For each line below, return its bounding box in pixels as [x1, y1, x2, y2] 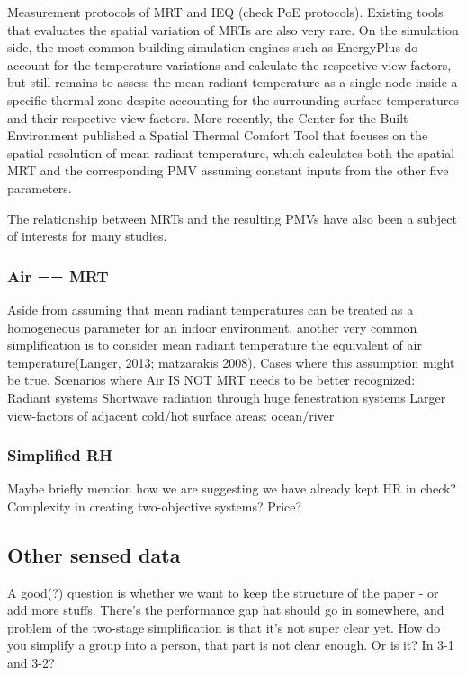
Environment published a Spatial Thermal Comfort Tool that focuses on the [7, 126, 428, 145]
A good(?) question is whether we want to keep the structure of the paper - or [7, 582, 439, 601]
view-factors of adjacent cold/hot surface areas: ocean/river [7, 405, 335, 424]
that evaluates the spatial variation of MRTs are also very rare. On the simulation [7, 20, 459, 39]
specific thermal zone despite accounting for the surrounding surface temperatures [7, 90, 459, 109]
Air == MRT [7, 264, 109, 287]
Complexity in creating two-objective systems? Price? [7, 496, 302, 515]
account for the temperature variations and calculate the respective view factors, [7, 55, 452, 74]
